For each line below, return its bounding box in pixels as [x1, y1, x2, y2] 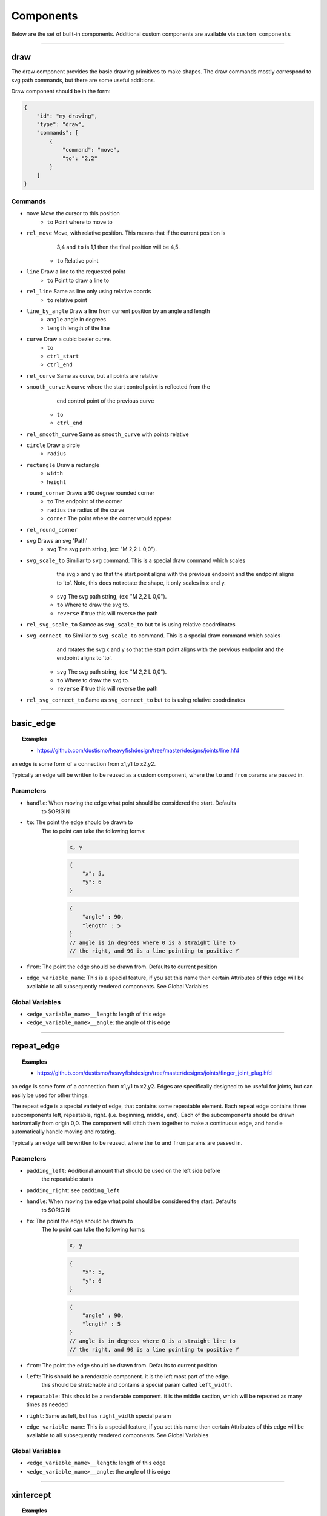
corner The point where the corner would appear [47, 515, 172, 522]
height [47, 478, 67, 485]
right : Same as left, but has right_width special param [26, 1412, 171, 1419]
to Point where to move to [47, 218, 113, 226]
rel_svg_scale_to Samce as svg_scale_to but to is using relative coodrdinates [26, 621, 236, 628]
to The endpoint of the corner [47, 498, 122, 505]
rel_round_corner [26, 526, 78, 533]
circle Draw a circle [26, 441, 80, 449]
